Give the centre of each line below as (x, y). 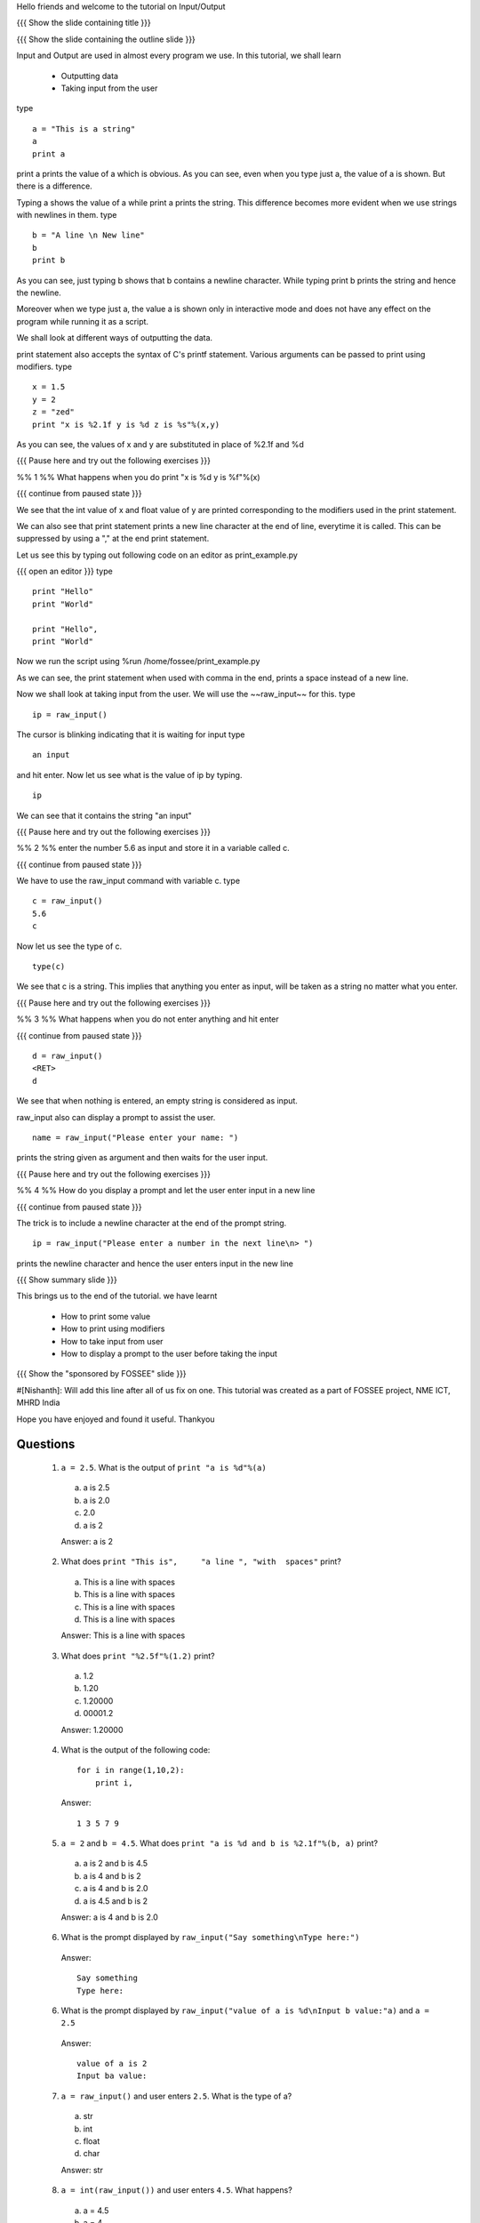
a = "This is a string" (84, 128)
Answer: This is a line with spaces (123, 1635)
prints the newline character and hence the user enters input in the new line (155, 1264)
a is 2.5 (96, 1488)
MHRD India (38, 1403)
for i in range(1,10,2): (131, 1770)
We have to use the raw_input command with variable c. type (128, 881)
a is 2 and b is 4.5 (116, 1864)
